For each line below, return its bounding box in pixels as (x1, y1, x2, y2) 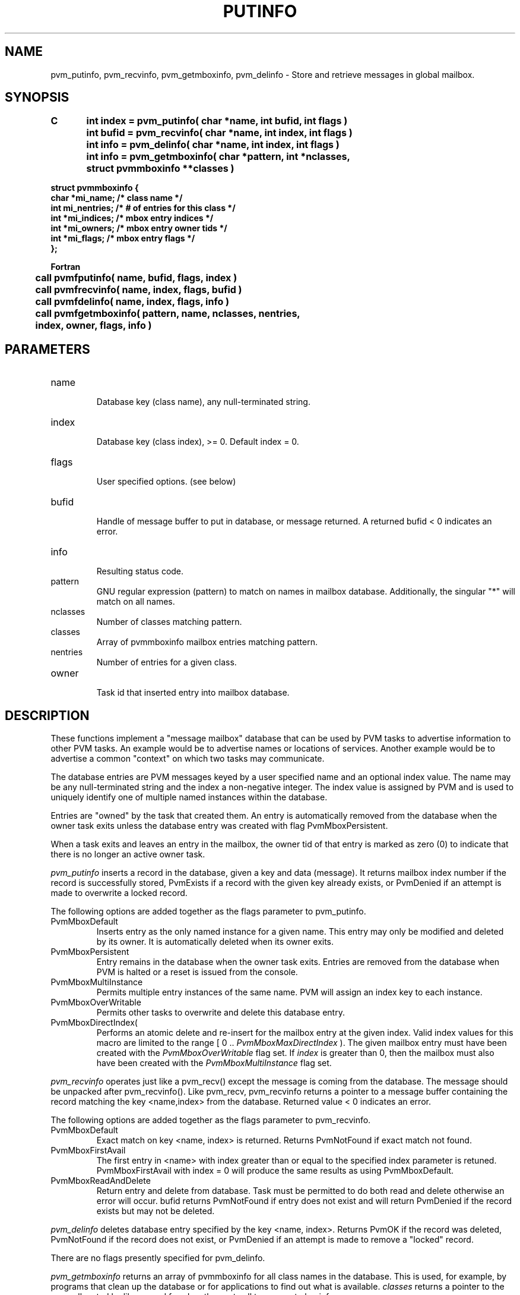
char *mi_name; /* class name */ (50, 193, 183, 203)
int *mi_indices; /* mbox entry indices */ (50, 213, 214, 224)
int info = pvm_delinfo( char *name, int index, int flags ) (86, 139, 340, 151)
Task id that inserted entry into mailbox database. (96, 687, 290, 698)
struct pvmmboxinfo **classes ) (86, 162, 234, 175)
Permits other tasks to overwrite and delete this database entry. (96, 1007, 345, 1018)
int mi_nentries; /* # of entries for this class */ (50, 203, 236, 213)
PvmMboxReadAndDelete (50, 1175, 151, 1186)
